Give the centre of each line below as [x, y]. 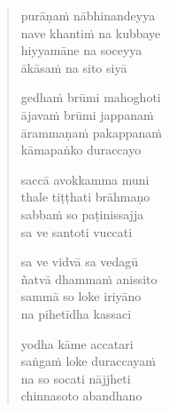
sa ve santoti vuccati [77, 231]
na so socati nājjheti [76, 378]
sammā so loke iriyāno [81, 296]
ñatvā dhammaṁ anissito [89, 278]
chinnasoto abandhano [81, 396]
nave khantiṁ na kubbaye [91, 32]
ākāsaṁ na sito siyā [74, 67]
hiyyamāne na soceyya [81, 50]
